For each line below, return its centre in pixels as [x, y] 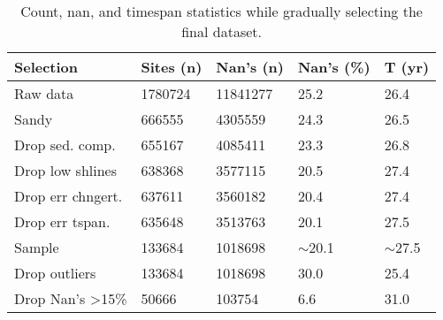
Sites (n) [172, 67]
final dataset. [221, 31]
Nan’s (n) [250, 67]
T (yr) [407, 67]
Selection [46, 67]
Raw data [44, 93]
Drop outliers [55, 273]
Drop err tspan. [62, 221]
